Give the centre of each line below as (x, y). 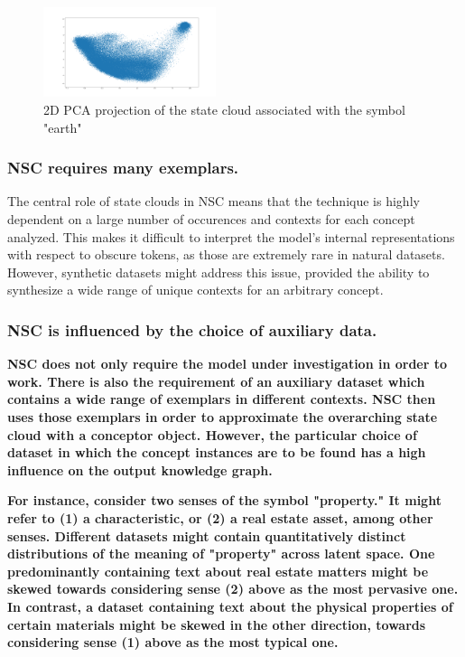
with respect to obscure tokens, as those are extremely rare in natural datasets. (226, 254)
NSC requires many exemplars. (123, 168)
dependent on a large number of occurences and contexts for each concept (211, 219)
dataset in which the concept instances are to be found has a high (217, 452)
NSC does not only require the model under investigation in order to (228, 364)
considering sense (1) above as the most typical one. (173, 642)
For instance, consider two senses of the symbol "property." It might (224, 500)
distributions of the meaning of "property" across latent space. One (221, 554)
